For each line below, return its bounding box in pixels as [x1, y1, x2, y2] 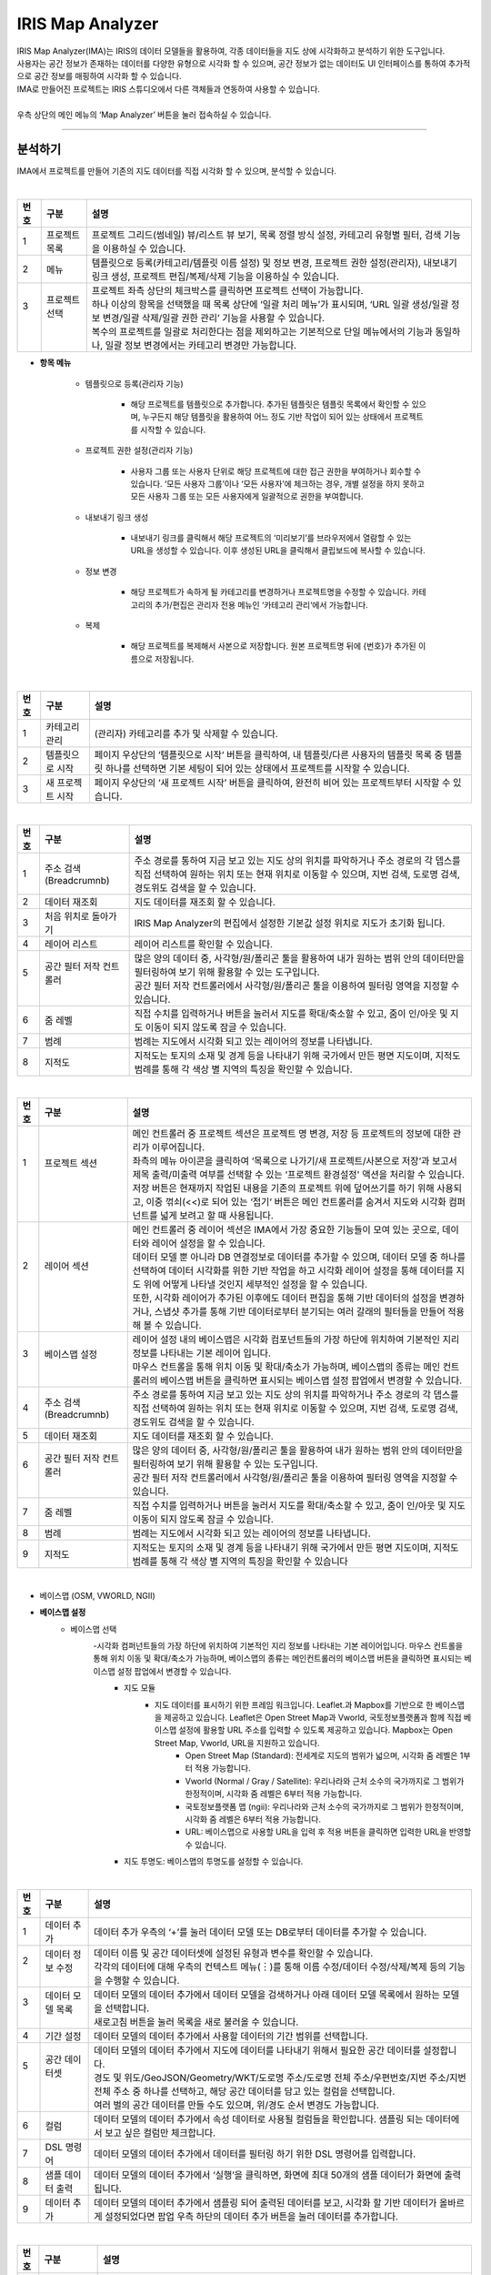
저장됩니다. [155, 653, 195, 664]
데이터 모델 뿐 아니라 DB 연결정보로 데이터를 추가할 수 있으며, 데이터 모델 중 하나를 [132, 1251, 466, 1264]
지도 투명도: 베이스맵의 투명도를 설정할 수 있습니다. [124, 1856, 304, 1867]
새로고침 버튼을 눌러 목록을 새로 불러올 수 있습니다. [94, 2016, 299, 2028]
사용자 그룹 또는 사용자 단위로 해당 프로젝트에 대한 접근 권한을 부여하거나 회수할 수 [130, 465, 422, 477]
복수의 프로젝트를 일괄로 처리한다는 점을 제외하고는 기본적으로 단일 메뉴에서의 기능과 [91, 326, 434, 339]
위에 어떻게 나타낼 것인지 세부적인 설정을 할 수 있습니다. [143, 1279, 368, 1291]
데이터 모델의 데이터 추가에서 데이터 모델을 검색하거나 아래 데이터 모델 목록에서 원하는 [94, 1988, 441, 2001]
